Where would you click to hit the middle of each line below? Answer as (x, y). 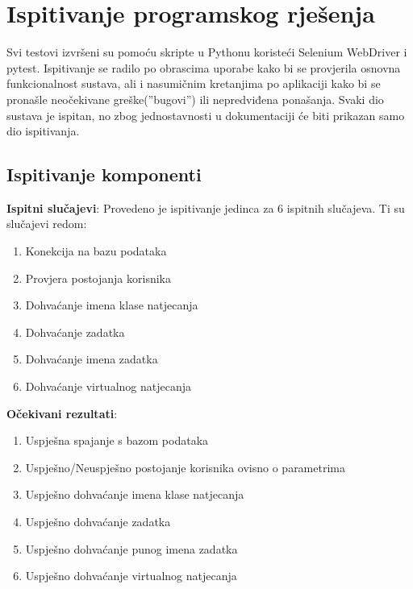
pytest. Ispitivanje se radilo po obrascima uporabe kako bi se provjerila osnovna (204, 67)
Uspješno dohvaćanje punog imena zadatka (131, 548)
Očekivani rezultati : (62, 413)
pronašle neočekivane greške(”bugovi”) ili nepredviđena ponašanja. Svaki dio (195, 99)
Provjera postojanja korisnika (98, 278)
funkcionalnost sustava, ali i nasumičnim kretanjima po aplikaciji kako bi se (194, 83)
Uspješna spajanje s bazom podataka (117, 440)
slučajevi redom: (47, 224)
